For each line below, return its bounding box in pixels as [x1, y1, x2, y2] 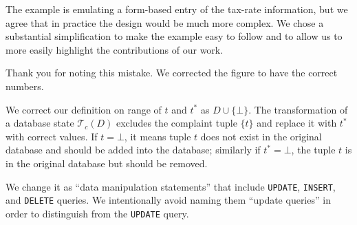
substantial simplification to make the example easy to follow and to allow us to [6, 29, 343, 43]
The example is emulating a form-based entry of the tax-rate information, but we [6, 2, 348, 16]
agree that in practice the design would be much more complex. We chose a [6, 15, 324, 30]
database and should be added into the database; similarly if [6, 142, 261, 157]
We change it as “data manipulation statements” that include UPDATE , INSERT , [6, 179, 336, 193]
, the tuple [291, 142, 336, 157]
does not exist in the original [200, 129, 322, 143]
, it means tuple [124, 129, 191, 143]
